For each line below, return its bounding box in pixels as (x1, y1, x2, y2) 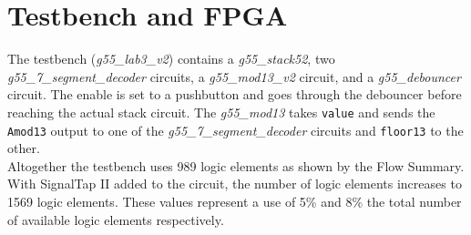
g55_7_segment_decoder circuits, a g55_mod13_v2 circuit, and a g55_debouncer (7, 66, 461, 86)
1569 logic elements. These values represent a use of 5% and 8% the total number (7, 192, 462, 210)
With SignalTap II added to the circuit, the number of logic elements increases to (7, 174, 462, 193)
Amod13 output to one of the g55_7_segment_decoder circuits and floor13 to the (7, 120, 464, 139)
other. (7, 138, 40, 158)
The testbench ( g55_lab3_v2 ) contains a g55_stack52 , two (7, 49, 335, 68)
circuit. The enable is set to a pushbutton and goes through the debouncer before (7, 85, 462, 104)
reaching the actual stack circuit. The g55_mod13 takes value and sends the (7, 102, 435, 121)
